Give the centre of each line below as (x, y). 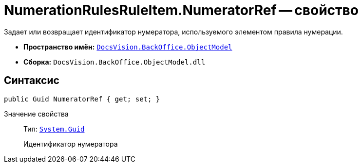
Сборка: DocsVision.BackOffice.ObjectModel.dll (114, 62)
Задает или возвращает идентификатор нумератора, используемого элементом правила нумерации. (173, 32)
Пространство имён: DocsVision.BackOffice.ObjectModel (128, 47)
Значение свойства (36, 114)
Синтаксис (32, 81)
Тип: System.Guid (54, 129)
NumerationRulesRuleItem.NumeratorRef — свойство (181, 10)
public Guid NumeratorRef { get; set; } (82, 99)
